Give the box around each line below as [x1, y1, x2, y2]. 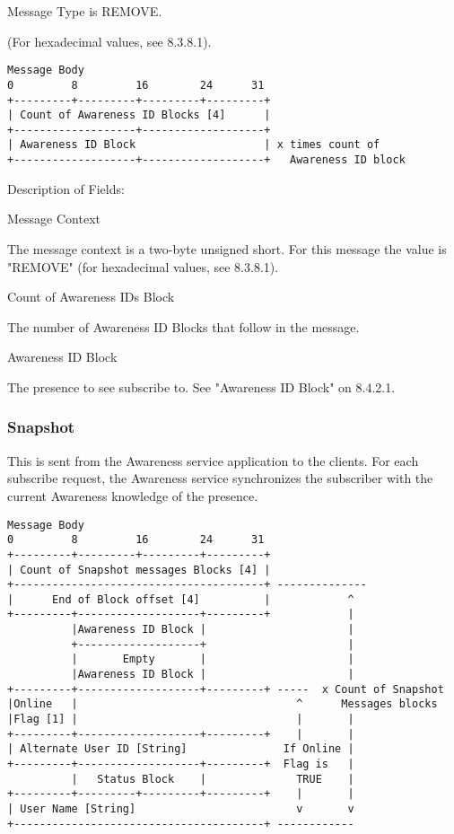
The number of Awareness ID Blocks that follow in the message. [7, 317, 360, 336]
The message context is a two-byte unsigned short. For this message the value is [7, 239, 447, 258]
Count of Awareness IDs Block [7, 287, 175, 306]
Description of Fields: [7, 179, 125, 198]
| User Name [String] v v [7, 803, 354, 815]
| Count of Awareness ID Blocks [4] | [7, 109, 271, 122]
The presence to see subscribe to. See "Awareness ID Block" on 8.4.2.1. [7, 377, 396, 396]
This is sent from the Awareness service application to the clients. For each [7, 451, 419, 470]
